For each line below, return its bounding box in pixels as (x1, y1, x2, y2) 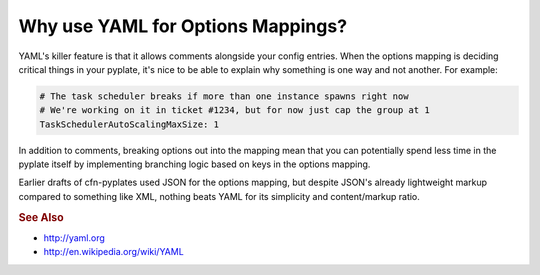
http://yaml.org (43, 231, 105, 244)
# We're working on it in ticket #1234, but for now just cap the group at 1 (39, 105, 430, 116)
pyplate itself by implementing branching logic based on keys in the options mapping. (18, 158, 371, 170)
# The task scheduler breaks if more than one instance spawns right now (39, 90, 409, 102)
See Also (18, 210, 64, 224)
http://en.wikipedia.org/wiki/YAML (43, 246, 184, 258)
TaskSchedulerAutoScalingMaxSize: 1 (39, 118, 220, 130)
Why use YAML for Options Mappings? (18, 15, 348, 37)
